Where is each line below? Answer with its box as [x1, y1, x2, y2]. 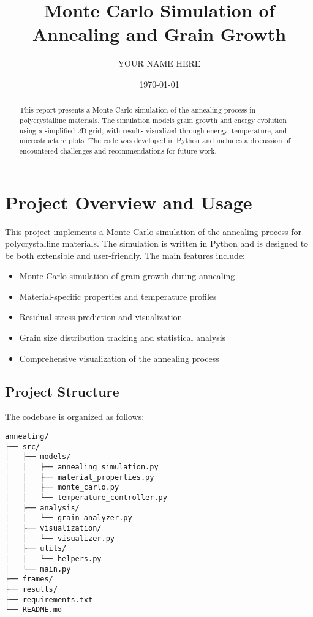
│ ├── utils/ [5, 544, 67, 553]
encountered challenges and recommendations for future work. [19, 145, 217, 155]
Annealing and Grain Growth [32, 21, 287, 47]
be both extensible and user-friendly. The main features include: [5, 249, 245, 261]
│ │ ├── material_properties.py [5, 473, 154, 482]
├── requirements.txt [5, 595, 93, 604]
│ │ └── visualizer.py [5, 534, 115, 543]
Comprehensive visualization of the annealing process [19, 351, 219, 364]
